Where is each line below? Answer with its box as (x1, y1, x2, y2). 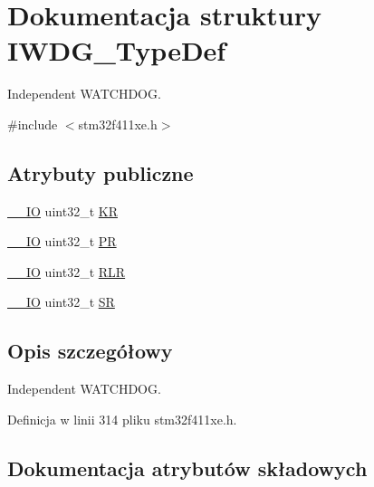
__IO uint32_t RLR (7, 262, 126, 281)
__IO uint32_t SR (7, 292, 115, 311)
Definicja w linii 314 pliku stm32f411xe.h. (7, 409, 237, 428)
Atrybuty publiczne (7, 158, 194, 186)
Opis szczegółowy (7, 337, 173, 365)
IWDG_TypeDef (7, 32, 226, 69)
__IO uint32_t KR (7, 201, 118, 220)
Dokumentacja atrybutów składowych (7, 454, 368, 482)
